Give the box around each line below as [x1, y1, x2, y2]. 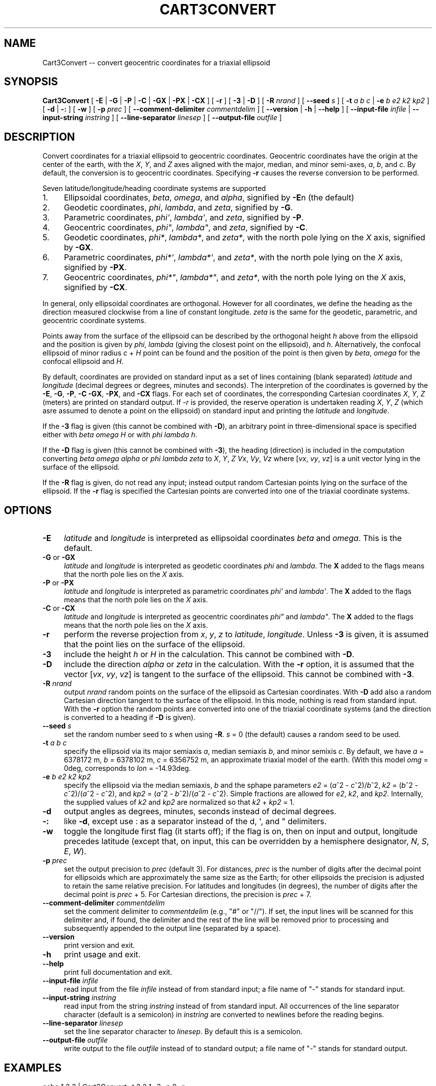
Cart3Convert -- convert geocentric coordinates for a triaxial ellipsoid [42, 58, 270, 67]
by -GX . [64, 242, 94, 253]
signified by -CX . [64, 282, 127, 293]
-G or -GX [42, 553, 76, 562]
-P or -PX [42, 578, 74, 587]
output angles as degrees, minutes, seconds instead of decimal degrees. [64, 806, 336, 817]
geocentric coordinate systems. [42, 316, 146, 325]
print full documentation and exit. [64, 968, 172, 977]
